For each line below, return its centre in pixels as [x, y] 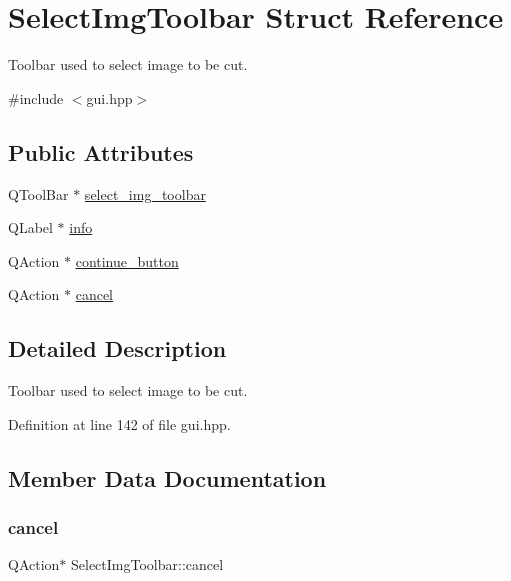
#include [36, 97]
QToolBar [38, 193]
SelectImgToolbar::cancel [147, 564]
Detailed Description [117, 348]
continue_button [127, 260]
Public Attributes [101, 151]
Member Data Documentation [167, 477]
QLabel [30, 227]
